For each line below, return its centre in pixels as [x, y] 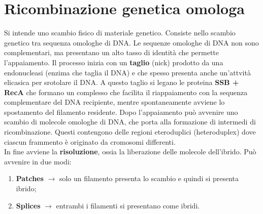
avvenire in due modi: [38, 161]
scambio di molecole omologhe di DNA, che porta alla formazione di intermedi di [130, 122]
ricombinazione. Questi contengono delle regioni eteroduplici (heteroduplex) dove [130, 132]
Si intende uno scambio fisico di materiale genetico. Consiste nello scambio [120, 33]
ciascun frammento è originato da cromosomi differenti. [90, 141]
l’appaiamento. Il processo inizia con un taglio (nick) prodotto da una [114, 62]
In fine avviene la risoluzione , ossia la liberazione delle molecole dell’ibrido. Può [130, 152]
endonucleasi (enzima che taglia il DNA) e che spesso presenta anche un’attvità [127, 72]
